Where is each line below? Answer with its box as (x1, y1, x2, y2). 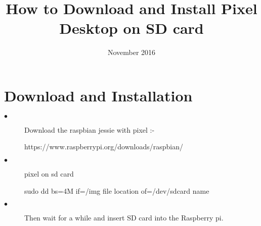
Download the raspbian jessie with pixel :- (24, 124, 155, 135)
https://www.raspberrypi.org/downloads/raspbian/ (24, 141, 184, 152)
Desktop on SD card (59, 18, 204, 38)
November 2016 (107, 47, 156, 58)
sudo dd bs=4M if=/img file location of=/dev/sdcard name (24, 185, 209, 196)
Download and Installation (4, 85, 193, 105)
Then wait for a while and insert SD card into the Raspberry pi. (24, 212, 224, 223)
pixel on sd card (24, 168, 74, 179)
